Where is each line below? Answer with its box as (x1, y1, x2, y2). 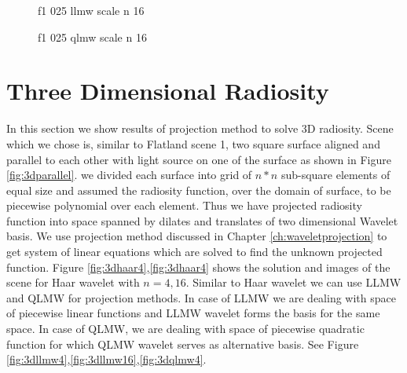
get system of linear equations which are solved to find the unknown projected (6, 243, 383, 260)
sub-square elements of (280, 166, 390, 183)
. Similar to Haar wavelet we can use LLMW (185, 274, 401, 291)
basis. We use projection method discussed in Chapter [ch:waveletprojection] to (6, 228, 387, 244)
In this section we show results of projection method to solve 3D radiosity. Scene (6, 120, 394, 137)
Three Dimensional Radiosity (6, 75, 329, 107)
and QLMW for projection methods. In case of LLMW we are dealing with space (6, 289, 396, 305)
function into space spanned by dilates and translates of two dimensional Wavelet (6, 212, 398, 229)
